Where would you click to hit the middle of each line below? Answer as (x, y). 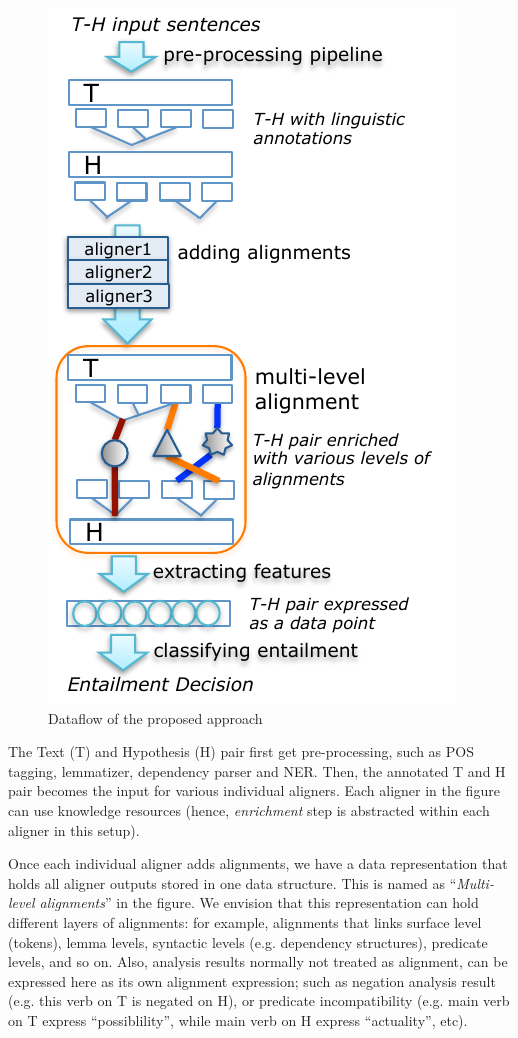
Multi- (475, 882)
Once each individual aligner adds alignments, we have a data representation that (258, 863)
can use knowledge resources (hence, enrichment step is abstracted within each (249, 809)
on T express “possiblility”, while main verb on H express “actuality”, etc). (238, 1019)
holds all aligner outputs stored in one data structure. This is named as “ (232, 882)
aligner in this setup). (74, 829)
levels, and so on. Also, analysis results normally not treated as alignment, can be (258, 961)
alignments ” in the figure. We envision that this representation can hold (259, 902)
